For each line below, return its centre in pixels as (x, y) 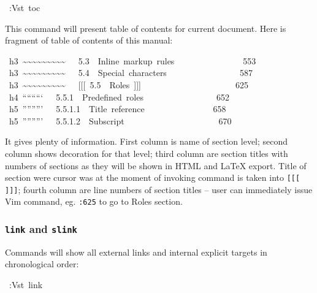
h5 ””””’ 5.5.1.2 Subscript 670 (120, 120)
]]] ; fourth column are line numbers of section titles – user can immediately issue (159, 189)
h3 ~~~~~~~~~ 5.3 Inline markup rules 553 (132, 60)
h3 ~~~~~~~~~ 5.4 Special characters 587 (131, 73)
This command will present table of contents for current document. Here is (146, 28)
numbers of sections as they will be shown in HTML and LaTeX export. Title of (156, 165)
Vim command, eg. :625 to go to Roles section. (94, 201)
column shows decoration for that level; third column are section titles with (147, 153)
